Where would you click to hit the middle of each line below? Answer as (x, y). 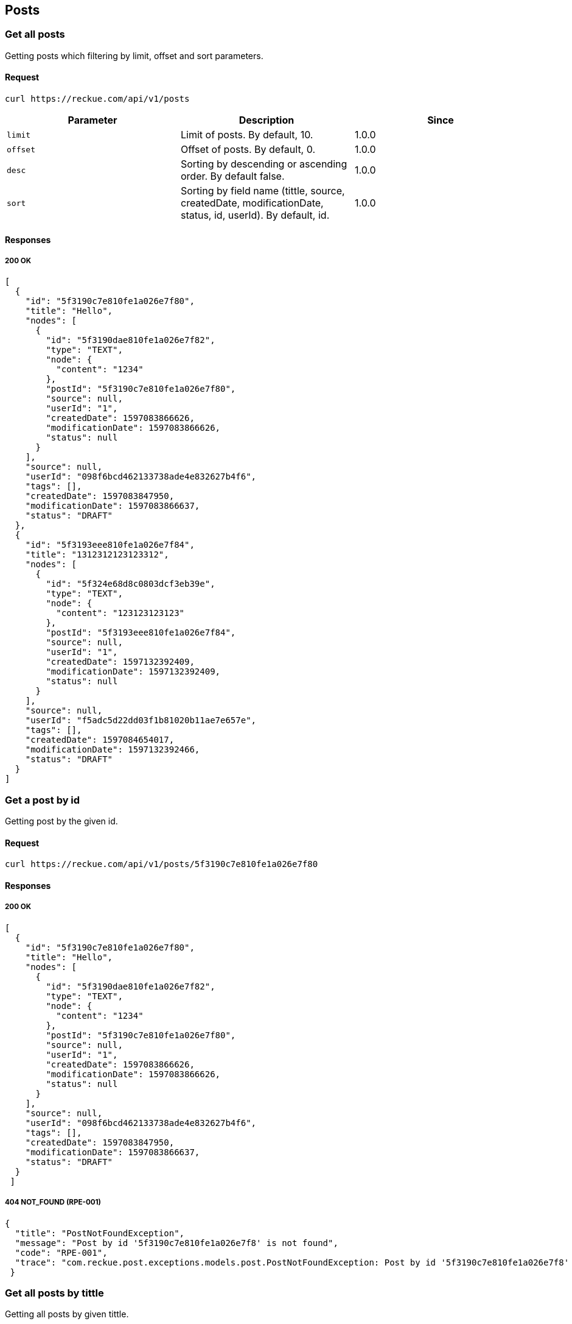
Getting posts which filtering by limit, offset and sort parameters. (134, 55)
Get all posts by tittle (54, 1293)
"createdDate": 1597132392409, (120, 662)
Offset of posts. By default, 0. (248, 150)
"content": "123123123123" (120, 613)
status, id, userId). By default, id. (255, 215)
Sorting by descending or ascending (264, 164)
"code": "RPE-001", (61, 1252)
